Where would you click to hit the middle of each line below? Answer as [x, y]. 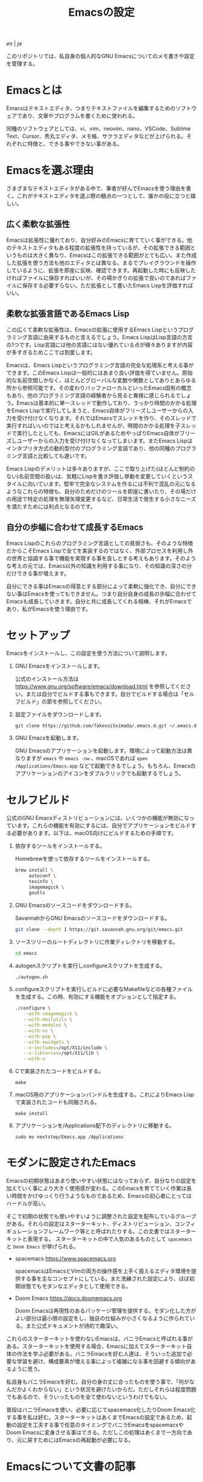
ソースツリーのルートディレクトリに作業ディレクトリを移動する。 [97, 941]
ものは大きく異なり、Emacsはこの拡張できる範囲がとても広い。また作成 [107, 255]
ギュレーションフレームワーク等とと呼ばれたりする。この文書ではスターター [101, 1232]
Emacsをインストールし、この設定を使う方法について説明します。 [88, 653]
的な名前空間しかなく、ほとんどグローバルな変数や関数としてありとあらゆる [101, 380]
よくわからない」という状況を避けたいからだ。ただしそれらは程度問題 [109, 1389]
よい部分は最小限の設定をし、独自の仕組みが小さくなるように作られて [102, 1318]
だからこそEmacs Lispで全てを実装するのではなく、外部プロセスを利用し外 [100, 550]
